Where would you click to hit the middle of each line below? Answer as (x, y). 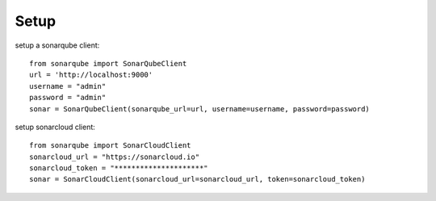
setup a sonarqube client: (57, 45)
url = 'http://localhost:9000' (91, 75)
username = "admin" (68, 86)
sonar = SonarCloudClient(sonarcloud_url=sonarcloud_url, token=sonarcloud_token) (197, 179)
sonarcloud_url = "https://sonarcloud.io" (115, 157)
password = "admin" (68, 98)
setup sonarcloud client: (55, 127)
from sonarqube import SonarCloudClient (110, 146)
